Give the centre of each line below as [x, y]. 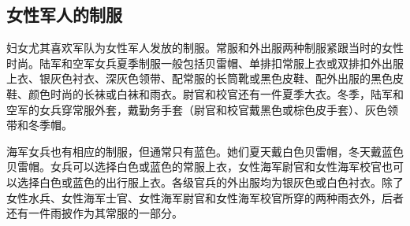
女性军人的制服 [64, 15]
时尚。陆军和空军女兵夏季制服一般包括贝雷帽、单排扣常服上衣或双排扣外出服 [205, 63]
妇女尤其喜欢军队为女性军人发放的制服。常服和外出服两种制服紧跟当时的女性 [205, 48]
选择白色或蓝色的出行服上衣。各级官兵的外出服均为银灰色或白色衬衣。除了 [210, 182]
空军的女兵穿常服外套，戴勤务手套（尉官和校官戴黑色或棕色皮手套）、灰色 [197, 109]
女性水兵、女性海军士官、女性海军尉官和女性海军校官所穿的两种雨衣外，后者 [205, 197]
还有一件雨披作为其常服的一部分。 [95, 213]
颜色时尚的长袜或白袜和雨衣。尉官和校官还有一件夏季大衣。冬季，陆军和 [216, 93]
